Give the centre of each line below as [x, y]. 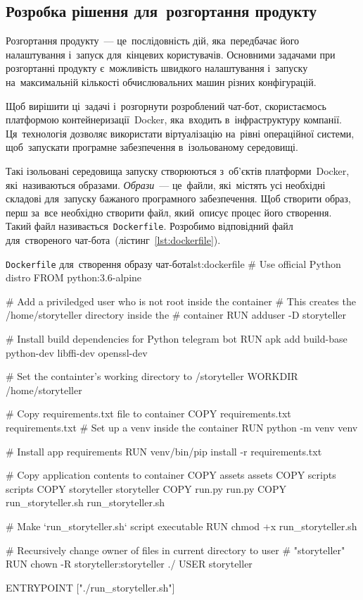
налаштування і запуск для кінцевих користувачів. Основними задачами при [171, 54]
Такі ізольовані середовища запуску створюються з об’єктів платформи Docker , [178, 170]
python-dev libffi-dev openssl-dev [77, 352]
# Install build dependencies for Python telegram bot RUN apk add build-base [177, 339]
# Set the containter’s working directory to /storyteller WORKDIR [152, 376]
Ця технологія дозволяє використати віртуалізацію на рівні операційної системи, [180, 133]
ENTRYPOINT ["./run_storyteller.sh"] [90, 587]
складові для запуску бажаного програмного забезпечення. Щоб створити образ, [178, 198]
